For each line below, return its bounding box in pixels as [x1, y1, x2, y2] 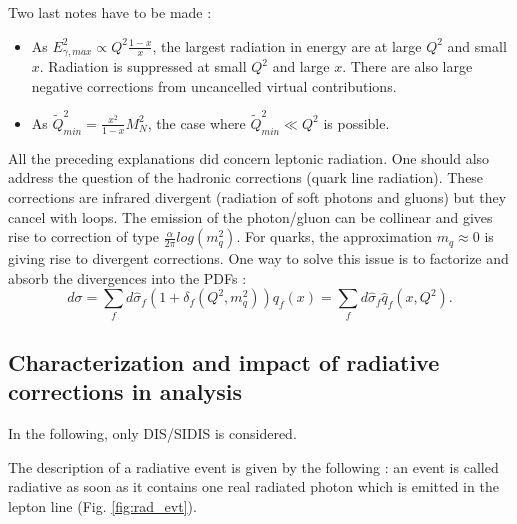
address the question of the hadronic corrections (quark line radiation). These [8, 167, 484, 188]
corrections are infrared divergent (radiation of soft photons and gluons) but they [8, 186, 507, 207]
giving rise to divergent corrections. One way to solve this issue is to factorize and [8, 248, 509, 269]
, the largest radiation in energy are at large [152, 35, 422, 56]
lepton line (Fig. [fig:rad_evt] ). [8, 496, 197, 517]
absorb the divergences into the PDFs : [8, 267, 247, 288]
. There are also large [342, 56, 473, 77]
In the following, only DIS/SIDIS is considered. [8, 423, 297, 444]
